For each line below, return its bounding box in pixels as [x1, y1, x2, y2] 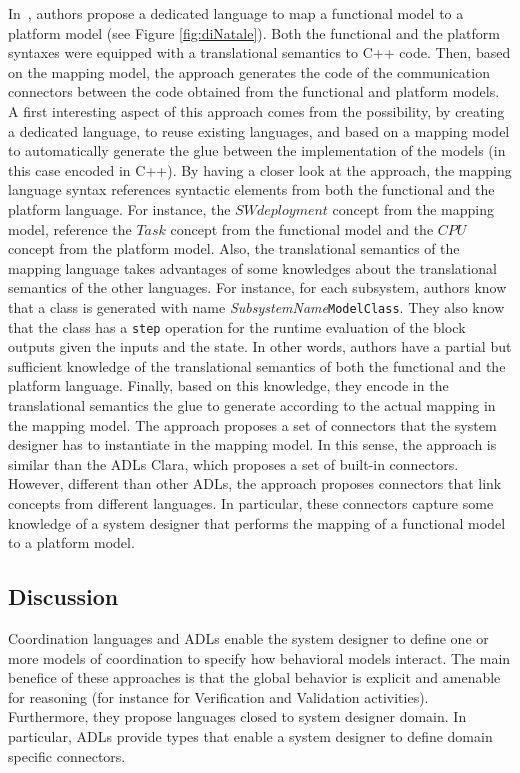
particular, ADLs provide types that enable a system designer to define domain [8, 725, 493, 746]
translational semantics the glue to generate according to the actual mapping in [8, 395, 496, 415]
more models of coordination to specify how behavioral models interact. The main [8, 647, 511, 668]
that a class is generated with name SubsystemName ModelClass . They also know [8, 296, 505, 317]
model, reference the [8, 218, 132, 239]
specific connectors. [8, 745, 126, 766]
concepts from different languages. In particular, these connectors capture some [8, 492, 494, 513]
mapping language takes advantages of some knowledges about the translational [8, 257, 497, 278]
